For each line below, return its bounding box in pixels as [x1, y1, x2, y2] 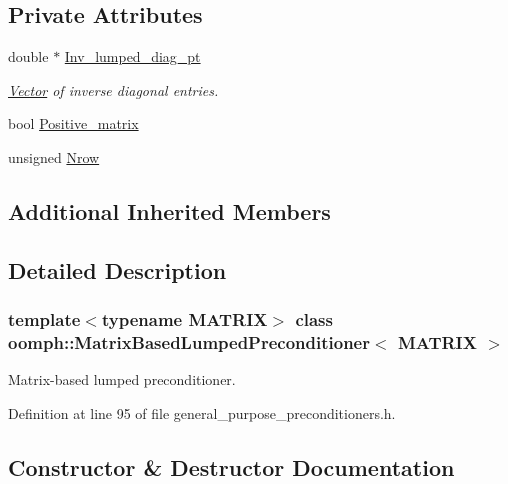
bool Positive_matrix [8, 113, 139, 134]
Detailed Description [8, 254, 227, 285]
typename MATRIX [101, 307, 268, 332]
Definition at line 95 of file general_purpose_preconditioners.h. [8, 402, 396, 423]
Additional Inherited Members [8, 195, 331, 226]
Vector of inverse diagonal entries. [8, 79, 219, 100]
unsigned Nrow [8, 146, 100, 167]
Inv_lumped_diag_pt [64, 46, 201, 67]
